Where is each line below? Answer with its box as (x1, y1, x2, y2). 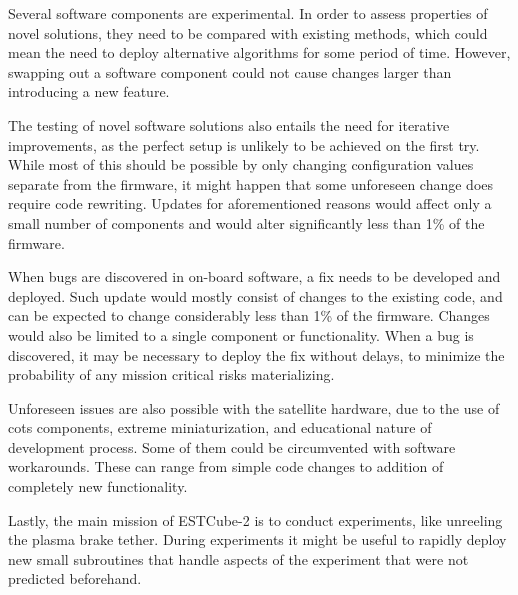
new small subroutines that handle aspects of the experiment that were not (8, 548, 469, 569)
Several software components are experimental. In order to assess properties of (8, 3, 488, 23)
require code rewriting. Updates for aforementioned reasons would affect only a (8, 193, 492, 214)
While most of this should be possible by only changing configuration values (8, 154, 474, 175)
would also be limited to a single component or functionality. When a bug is (8, 324, 474, 345)
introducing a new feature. (8, 81, 170, 102)
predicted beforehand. (8, 568, 142, 589)
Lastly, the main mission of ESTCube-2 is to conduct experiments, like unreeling (8, 509, 503, 530)
